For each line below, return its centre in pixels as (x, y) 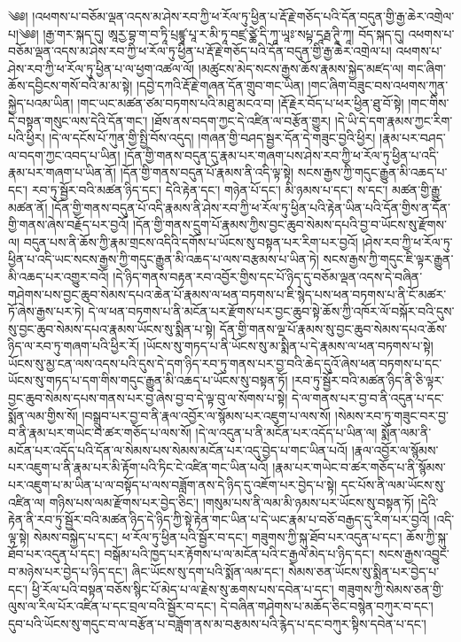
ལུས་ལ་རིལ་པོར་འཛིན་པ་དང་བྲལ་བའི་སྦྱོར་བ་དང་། (112, 606)
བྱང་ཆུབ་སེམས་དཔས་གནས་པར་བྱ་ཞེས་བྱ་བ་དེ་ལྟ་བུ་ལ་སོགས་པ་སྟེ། (148, 398)
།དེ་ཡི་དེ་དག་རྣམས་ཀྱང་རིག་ (394, 120)
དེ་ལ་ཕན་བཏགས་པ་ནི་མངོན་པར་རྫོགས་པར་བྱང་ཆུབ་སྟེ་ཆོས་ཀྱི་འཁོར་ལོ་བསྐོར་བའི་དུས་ (271, 311)
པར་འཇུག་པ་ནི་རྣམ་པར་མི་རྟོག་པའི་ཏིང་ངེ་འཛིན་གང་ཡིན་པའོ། (138, 467)
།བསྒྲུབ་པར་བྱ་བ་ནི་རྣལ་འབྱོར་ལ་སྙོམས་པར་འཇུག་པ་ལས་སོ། (207, 415)
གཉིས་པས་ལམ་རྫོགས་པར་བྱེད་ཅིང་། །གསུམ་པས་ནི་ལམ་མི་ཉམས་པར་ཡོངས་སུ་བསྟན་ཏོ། (231, 502)
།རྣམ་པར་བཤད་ (413, 138)
